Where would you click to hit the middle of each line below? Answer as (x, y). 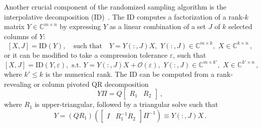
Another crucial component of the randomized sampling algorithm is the (115, 7)
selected (240, 26)
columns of (21, 36)
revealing (18, 84)
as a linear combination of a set (158, 26)
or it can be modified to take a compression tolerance (86, 54)
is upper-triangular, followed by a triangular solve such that (126, 104)
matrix (14, 26)
